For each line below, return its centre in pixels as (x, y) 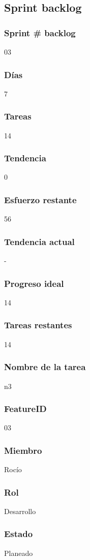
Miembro (23, 450)
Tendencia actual (39, 241)
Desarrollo (20, 511)
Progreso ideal (34, 283)
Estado (19, 534)
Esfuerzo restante (40, 199)
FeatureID (25, 409)
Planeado (19, 553)
